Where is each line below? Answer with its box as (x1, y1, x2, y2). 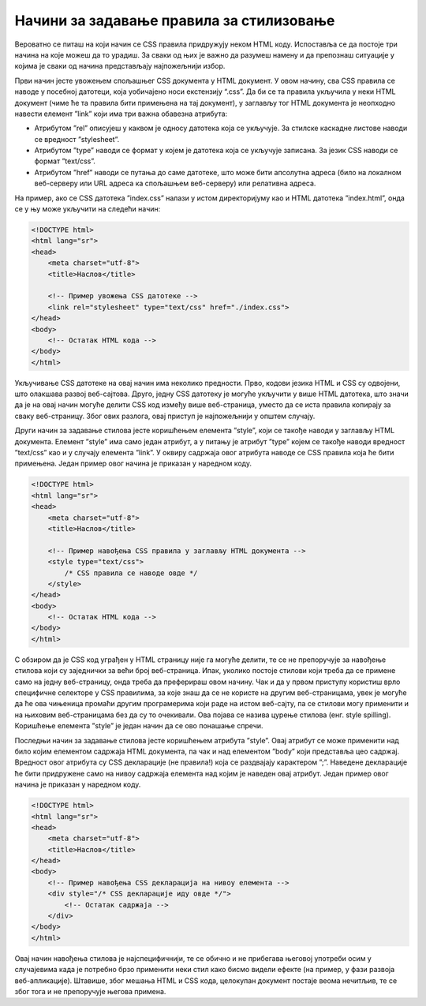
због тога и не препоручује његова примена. (14, 986, 166, 996)
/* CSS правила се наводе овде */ (64, 568, 198, 578)
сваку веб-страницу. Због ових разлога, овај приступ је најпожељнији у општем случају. (14, 411, 316, 421)
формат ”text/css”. (34, 156, 96, 166)
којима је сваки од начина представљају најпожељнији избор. (14, 62, 226, 71)
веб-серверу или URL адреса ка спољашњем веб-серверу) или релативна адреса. (34, 178, 316, 189)
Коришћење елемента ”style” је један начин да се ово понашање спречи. (14, 721, 263, 731)
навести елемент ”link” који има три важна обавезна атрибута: (14, 109, 228, 118)
